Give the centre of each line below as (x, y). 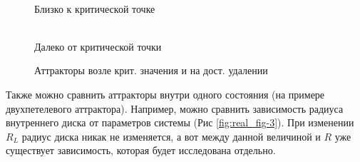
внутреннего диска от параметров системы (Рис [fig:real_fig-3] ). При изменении (180, 122)
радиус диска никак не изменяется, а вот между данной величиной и (171, 136)
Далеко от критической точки (98, 46)
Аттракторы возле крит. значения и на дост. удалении (151, 70)
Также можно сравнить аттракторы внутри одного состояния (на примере (165, 94)
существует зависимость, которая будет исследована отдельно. (141, 150)
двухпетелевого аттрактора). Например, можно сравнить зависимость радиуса (175, 108)
